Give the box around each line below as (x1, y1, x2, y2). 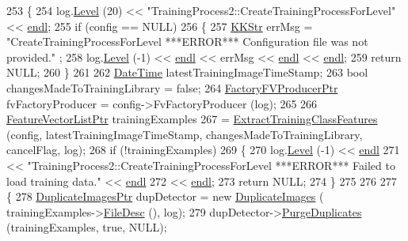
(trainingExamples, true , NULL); (6, 219, 167, 235)
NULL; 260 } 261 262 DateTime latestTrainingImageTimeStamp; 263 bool (6, 64, 368, 81)
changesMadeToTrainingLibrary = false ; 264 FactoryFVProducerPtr (6, 79, 338, 96)
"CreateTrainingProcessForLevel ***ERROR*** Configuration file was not (6, 33, 368, 50)
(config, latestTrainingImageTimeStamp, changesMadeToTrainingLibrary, (6, 126, 363, 142)
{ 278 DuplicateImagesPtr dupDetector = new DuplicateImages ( (6, 188, 324, 205)
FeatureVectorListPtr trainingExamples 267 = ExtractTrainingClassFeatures (6, 111, 378, 127)
